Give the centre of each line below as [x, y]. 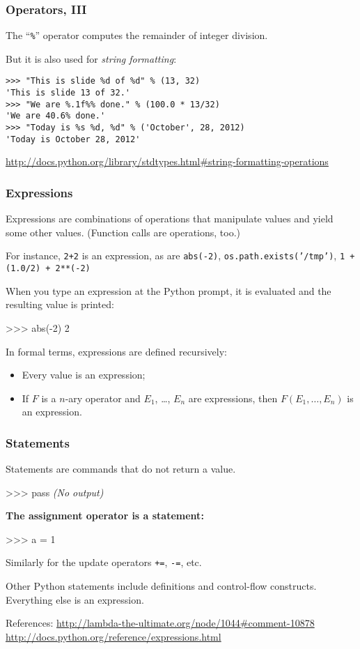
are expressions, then [233, 398]
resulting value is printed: [60, 304]
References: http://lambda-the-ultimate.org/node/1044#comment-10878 [160, 623]
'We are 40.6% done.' [56, 116]
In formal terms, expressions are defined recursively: [116, 351]
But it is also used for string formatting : [91, 58]
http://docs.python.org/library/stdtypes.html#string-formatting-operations [167, 161]
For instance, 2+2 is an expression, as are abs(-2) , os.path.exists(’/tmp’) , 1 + [180, 255]
